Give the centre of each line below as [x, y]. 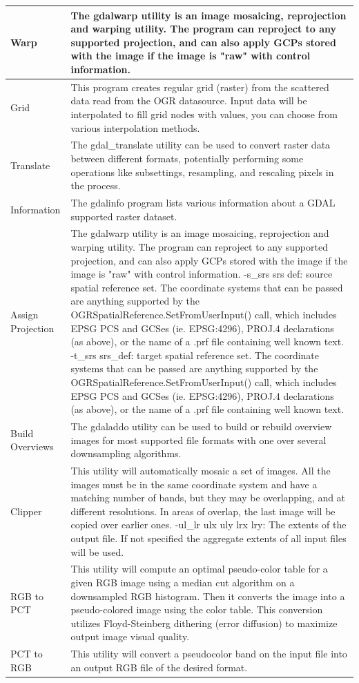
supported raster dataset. [124, 216]
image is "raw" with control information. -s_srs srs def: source [202, 274]
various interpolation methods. [135, 127]
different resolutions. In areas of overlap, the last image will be [203, 511]
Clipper [26, 511]
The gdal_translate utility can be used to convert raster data [201, 145]
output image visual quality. [130, 636]
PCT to [27, 654]
